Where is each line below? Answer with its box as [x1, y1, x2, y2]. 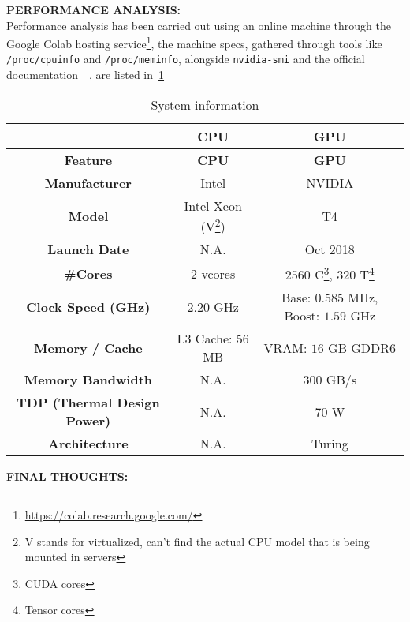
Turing [311, 434, 348, 453]
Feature [64, 150, 113, 169]
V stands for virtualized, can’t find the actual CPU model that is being [24, 533, 370, 549]
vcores [201, 264, 236, 283]
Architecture [48, 434, 129, 453]
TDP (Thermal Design [17, 393, 160, 412]
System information [151, 95, 259, 114]
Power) [65, 411, 111, 430]
